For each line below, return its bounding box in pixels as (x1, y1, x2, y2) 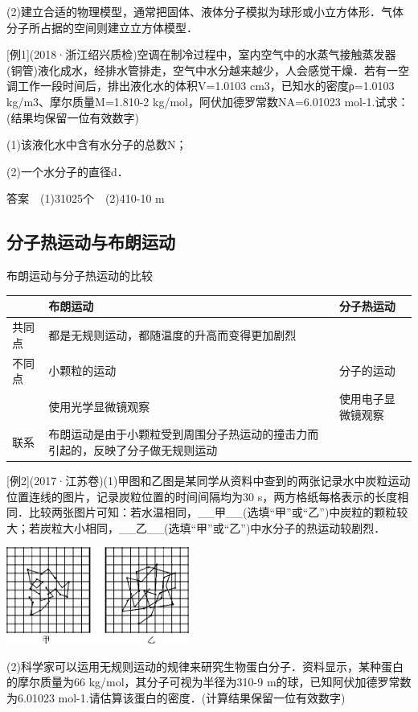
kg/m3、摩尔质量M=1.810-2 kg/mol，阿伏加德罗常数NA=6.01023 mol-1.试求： (6, 93, 409, 109)
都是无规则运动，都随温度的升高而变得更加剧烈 (48, 326, 297, 343)
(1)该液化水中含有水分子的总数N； (6, 136, 187, 153)
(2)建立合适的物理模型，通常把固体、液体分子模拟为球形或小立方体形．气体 (6, 3, 404, 19)
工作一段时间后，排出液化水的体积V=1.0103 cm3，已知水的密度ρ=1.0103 (17, 77, 395, 94)
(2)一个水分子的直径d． (6, 163, 129, 179)
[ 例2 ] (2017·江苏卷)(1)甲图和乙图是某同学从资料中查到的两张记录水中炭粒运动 (6, 472, 411, 489)
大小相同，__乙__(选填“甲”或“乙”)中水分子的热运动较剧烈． (62, 519, 386, 536)
